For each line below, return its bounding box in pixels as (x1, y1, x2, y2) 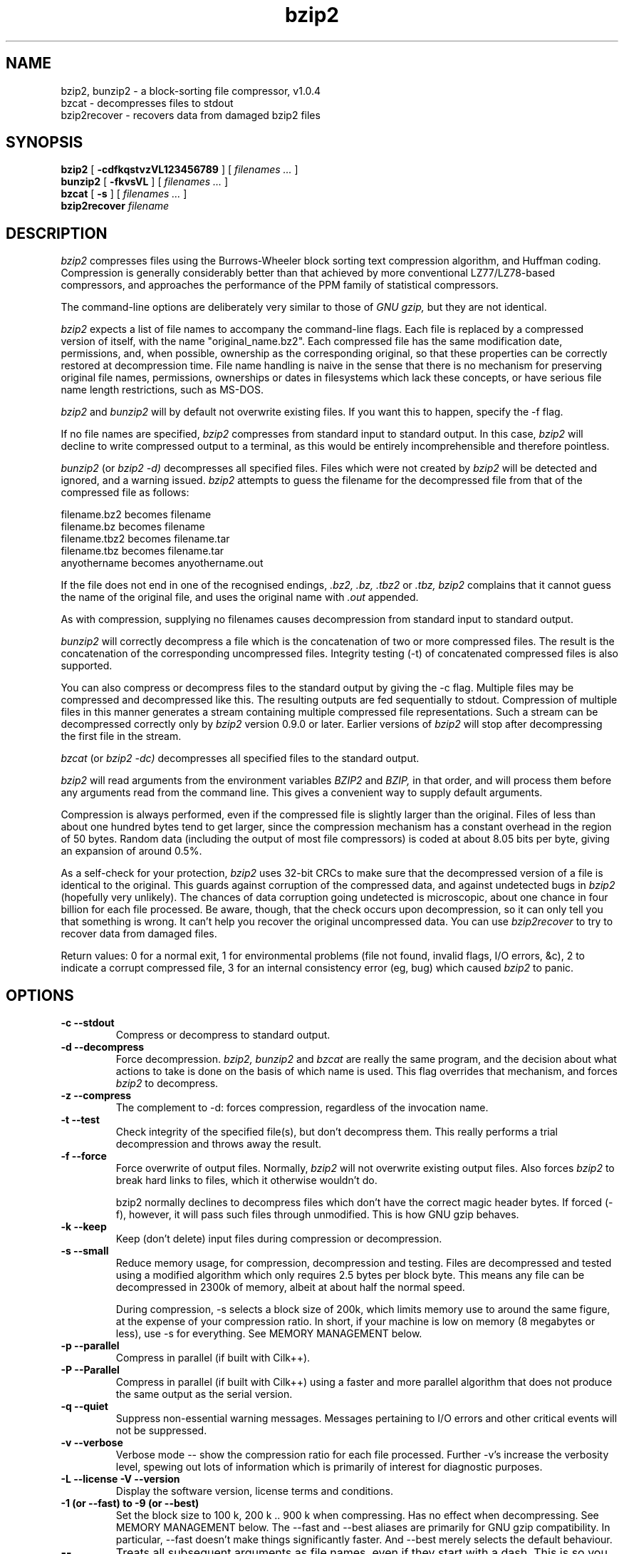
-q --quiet (61, 1400, 108, 1413)
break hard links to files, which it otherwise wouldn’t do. (115, 1174, 378, 1187)
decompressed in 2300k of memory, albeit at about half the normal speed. (115, 1281, 465, 1294)
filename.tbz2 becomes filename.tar (61, 532, 230, 545)
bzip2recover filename (61, 200, 170, 212)
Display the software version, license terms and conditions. (115, 1485, 393, 1498)
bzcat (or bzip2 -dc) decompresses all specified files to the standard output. (61, 752, 420, 765)
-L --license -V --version (61, 1473, 180, 1486)
